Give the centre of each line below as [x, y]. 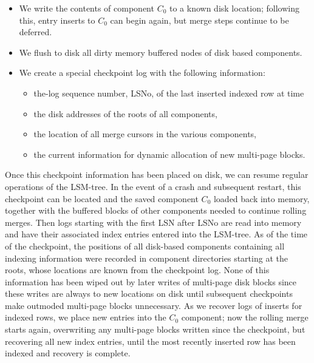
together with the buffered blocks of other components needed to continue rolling [156, 210]
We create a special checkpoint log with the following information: [142, 73]
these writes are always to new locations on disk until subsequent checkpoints [149, 293]
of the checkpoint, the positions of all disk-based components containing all [145, 246]
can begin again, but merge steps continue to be [200, 20]
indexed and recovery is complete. [68, 353]
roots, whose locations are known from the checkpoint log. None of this [137, 270]
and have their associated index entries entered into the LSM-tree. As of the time [156, 234]
